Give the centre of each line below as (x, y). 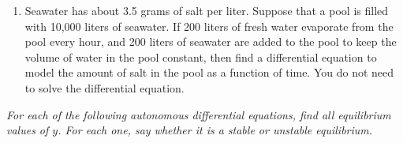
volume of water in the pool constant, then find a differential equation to (201, 56)
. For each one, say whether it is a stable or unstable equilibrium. (215, 130)
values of (28, 130)
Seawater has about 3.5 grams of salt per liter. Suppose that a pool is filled (207, 10)
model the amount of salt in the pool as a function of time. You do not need (209, 72)
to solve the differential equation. (104, 87)
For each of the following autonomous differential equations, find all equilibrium (199, 114)
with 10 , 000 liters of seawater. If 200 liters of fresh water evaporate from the (209, 26)
